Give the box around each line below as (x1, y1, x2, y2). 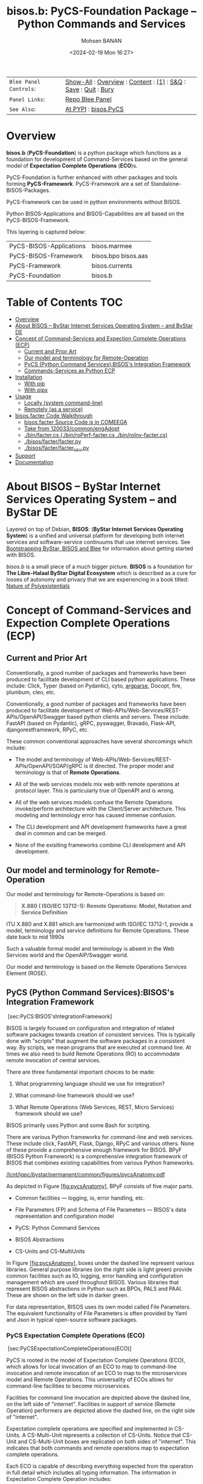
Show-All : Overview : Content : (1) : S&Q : (65, 77, 186, 86)
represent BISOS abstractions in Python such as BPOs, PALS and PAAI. (6, 1285, 182, 1293)
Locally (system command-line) (24, 399, 103, 406)
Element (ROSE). (6, 970, 48, 977)
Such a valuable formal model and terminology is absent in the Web (6, 945, 175, 953)
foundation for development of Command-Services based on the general (6, 156, 188, 163)
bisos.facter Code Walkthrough (14, 412, 93, 419)
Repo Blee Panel (65, 95, 112, 103)
